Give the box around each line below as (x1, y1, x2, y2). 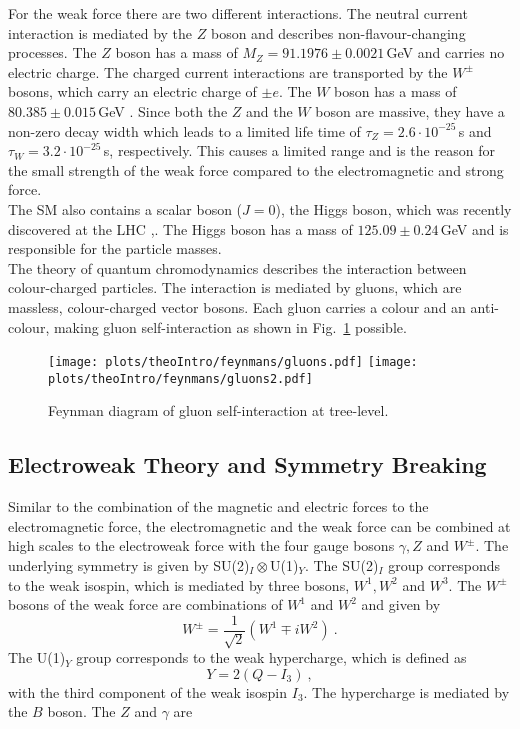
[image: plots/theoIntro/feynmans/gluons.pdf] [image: (48, 355, 418, 370)
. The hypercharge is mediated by (303, 681, 510, 702)
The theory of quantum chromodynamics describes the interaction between (8, 257, 467, 278)
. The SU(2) (304, 554, 379, 575)
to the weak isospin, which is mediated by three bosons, (8, 574, 350, 595)
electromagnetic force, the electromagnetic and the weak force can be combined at (8, 515, 511, 536)
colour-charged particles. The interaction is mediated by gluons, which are (8, 277, 462, 298)
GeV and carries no (386, 42, 505, 63)
